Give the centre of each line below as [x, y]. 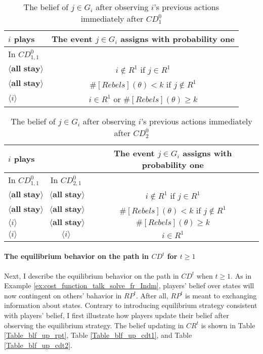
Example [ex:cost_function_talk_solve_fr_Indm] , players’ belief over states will [129, 285]
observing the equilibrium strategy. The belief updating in [94, 325]
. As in [241, 275]
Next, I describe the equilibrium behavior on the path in [92, 275]
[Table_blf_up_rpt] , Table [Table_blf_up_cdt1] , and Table [98, 335]
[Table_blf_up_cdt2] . [38, 345]
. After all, [152, 295]
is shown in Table [228, 325]
